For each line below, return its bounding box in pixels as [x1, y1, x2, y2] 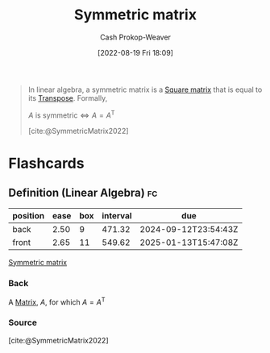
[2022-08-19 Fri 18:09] [98, 48, 173, 57]
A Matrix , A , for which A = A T [8, 296, 106, 307]
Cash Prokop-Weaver [99, 32, 172, 42]
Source [8, 317, 38, 328]
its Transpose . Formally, [27, 93, 108, 102]
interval [102, 210, 132, 221]
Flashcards [8, 154, 85, 172]
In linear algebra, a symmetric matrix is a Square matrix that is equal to [27, 85, 263, 94]
